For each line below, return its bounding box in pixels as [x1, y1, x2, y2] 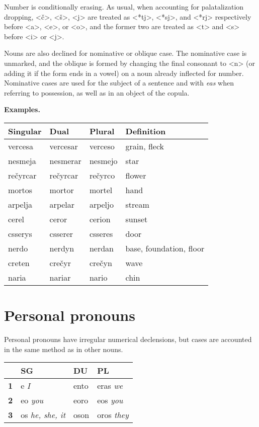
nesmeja [8, 154, 36, 166]
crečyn [89, 257, 112, 269]
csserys [8, 227, 32, 239]
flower [125, 169, 146, 181]
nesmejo [89, 154, 118, 166]
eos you [97, 394, 123, 406]
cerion [89, 213, 111, 225]
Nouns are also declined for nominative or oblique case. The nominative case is [4, 48, 247, 58]
